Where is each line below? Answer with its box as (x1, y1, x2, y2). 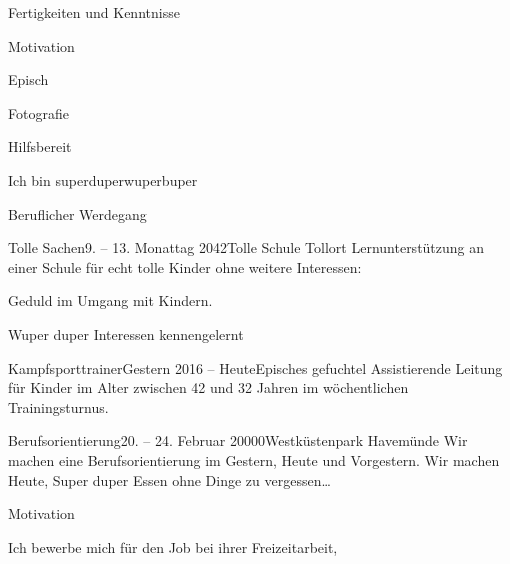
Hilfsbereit (8, 136, 72, 157)
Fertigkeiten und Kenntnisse (8, 2, 180, 22)
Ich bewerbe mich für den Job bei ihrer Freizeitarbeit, (8, 536, 338, 557)
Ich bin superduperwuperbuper (8, 169, 198, 190)
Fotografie (8, 102, 69, 123)
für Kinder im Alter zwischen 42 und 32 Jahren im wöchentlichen (8, 377, 409, 398)
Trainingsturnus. (8, 396, 109, 417)
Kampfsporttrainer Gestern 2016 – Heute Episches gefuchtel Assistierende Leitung (8, 357, 503, 378)
